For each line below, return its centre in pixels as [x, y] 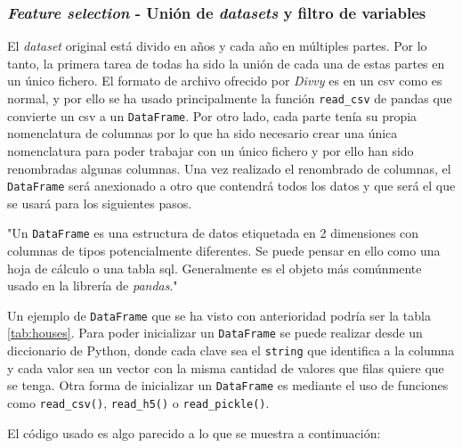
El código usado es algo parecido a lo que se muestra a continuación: [194, 432]
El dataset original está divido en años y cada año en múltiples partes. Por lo [217, 46]
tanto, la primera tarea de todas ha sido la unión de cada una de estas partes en [226, 63]
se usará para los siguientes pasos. [100, 203]
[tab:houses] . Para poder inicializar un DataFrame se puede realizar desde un [215, 333]
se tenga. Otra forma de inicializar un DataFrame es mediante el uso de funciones [228, 385]
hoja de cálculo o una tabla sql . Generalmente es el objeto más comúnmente [215, 268]
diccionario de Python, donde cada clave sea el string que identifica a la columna [231, 350]
